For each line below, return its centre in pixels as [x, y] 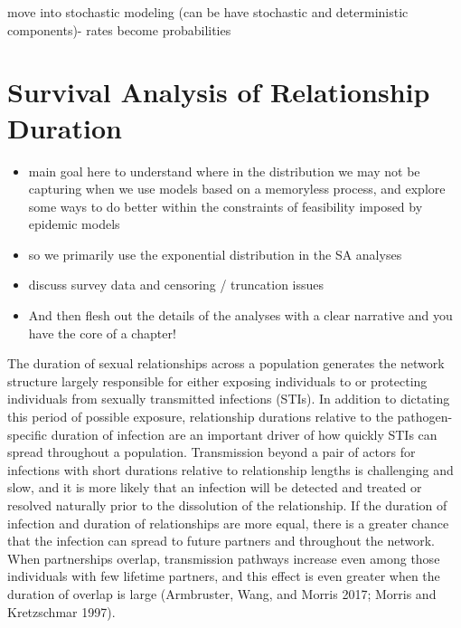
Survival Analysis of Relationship [219, 92]
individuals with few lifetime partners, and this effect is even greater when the [224, 576]
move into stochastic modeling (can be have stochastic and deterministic [208, 12]
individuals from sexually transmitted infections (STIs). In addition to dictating [229, 399]
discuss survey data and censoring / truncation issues [176, 285]
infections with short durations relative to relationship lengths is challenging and [230, 469]
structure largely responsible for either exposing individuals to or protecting [217, 381]
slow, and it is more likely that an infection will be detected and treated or [215, 487]
